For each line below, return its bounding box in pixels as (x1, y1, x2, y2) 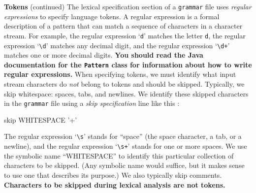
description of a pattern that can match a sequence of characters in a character (4, 21, 243, 31)
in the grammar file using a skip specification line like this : (4, 98, 180, 108)
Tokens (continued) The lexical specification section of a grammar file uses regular (4, 1, 252, 11)
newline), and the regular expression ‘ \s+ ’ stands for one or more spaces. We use (4, 141, 247, 151)
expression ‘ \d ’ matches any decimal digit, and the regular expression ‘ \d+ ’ (4, 40, 230, 50)
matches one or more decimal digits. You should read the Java (4, 50, 203, 60)
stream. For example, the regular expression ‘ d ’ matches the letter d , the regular (4, 30, 246, 40)
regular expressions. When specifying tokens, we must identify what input (4, 69, 236, 79)
